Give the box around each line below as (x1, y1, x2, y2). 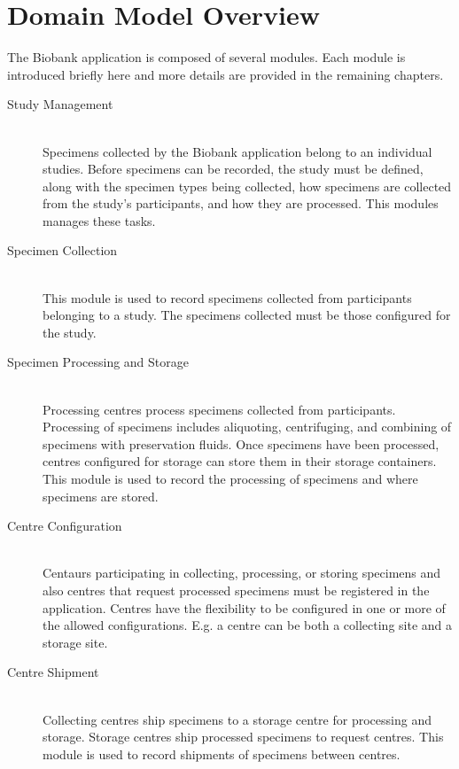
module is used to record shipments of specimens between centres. (43, 744, 401, 763)
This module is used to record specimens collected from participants (43, 288, 412, 307)
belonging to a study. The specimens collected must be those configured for (43, 306, 451, 324)
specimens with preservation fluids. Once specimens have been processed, (43, 434, 440, 453)
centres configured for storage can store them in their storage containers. (43, 452, 437, 470)
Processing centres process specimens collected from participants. (43, 400, 396, 418)
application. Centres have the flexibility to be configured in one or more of (43, 598, 446, 617)
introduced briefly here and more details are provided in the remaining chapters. (7, 65, 444, 83)
